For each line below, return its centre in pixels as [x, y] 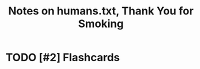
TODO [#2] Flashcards [63, 58]
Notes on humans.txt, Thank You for [101, 11]
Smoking [101, 24]
